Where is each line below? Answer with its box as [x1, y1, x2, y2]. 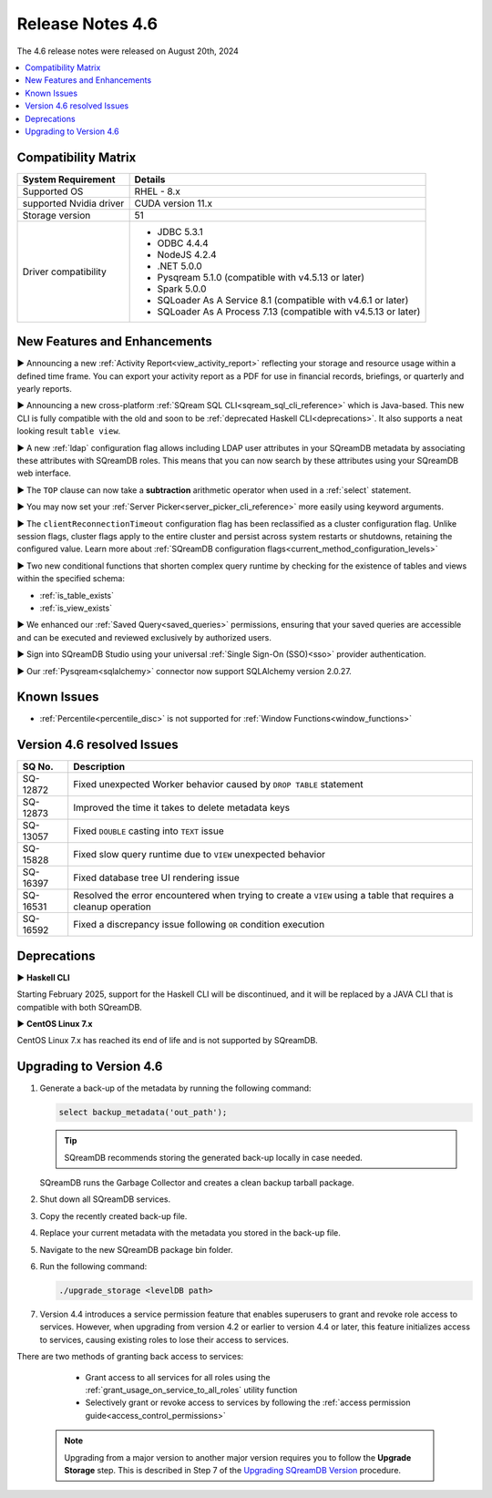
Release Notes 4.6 [16, 14, 159, 34]
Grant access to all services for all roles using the [85, 1371, 271, 1382]
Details [134, 173, 166, 186]
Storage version [22, 209, 91, 221]
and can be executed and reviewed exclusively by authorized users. [16, 631, 272, 642]
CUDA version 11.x [134, 197, 213, 210]
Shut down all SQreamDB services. [39, 1194, 171, 1205]
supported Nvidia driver [22, 197, 125, 210]
